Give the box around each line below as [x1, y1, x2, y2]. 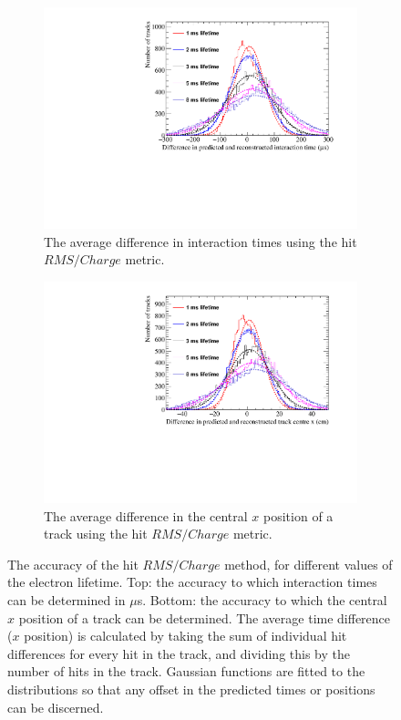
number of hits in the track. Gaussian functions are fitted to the [7, 662, 365, 681]
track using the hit [44, 524, 148, 543]
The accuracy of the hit [7, 554, 139, 573]
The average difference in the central [44, 506, 248, 525]
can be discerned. [7, 697, 104, 716]
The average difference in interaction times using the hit [44, 231, 357, 251]
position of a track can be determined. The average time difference [18, 608, 391, 627]
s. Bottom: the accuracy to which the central [137, 590, 387, 609]
